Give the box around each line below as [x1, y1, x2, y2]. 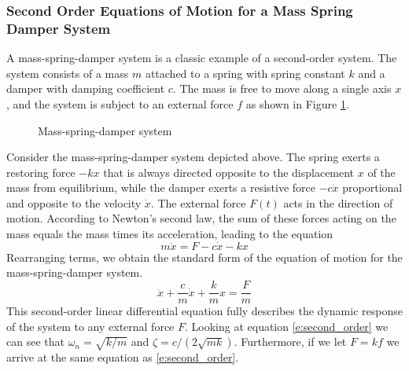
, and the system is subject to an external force [6, 95, 234, 112]
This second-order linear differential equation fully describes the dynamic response [6, 303, 403, 319]
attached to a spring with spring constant [145, 64, 345, 81]
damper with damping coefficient [6, 80, 165, 97]
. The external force [150, 194, 246, 211]
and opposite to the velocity [6, 194, 142, 211]
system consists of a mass [6, 64, 129, 81]
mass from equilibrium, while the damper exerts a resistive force [6, 179, 315, 196]
